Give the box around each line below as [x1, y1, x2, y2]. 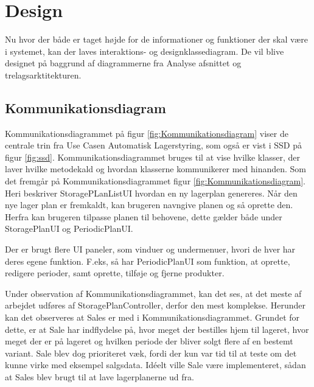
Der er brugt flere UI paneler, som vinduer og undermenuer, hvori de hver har [5, 243, 296, 256]
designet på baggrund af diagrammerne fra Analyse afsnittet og [5, 57, 242, 69]
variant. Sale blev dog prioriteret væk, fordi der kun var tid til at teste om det [5, 346, 297, 359]
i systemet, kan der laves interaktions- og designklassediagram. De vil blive [5, 44, 284, 57]
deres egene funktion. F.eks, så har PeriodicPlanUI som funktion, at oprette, [5, 254, 290, 267]
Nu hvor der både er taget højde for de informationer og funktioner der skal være [5, 33, 308, 46]
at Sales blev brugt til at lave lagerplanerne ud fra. [5, 370, 194, 383]
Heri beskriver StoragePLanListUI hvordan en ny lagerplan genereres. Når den [5, 186, 298, 199]
